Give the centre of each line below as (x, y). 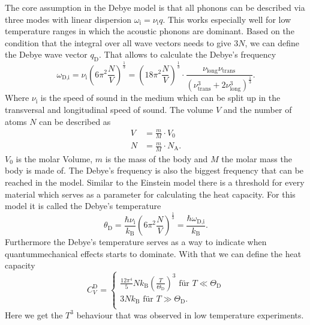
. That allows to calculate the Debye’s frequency (188, 54)
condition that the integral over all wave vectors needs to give (118, 42)
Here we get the (34, 314)
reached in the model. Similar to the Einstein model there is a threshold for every (155, 182)
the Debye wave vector (46, 54)
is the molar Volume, (54, 158)
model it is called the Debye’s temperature (83, 206)
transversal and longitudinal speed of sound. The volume (109, 109)
